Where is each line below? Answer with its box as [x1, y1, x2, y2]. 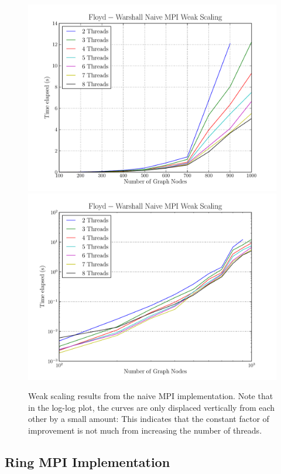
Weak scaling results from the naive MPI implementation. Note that [28, 390, 273, 402]
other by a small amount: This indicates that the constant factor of [28, 413, 269, 425]
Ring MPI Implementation [5, 452, 170, 470]
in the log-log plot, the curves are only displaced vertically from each [28, 401, 275, 413]
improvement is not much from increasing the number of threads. [28, 424, 262, 436]
